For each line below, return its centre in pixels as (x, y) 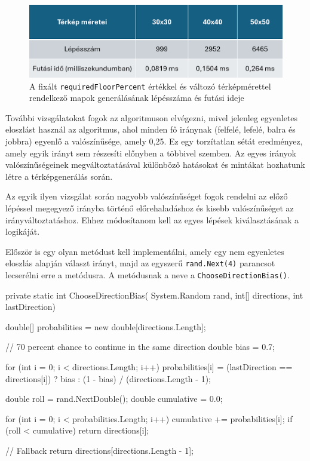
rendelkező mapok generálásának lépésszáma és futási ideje (137, 98)
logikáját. (23, 231)
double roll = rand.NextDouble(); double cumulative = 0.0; (114, 399)
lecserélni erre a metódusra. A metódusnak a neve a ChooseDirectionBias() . (148, 275)
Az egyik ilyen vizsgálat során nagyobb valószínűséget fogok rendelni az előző (147, 196)
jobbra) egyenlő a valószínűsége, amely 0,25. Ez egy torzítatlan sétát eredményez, (154, 141)
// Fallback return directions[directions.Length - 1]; (99, 451)
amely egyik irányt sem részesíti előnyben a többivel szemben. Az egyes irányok (151, 153)
